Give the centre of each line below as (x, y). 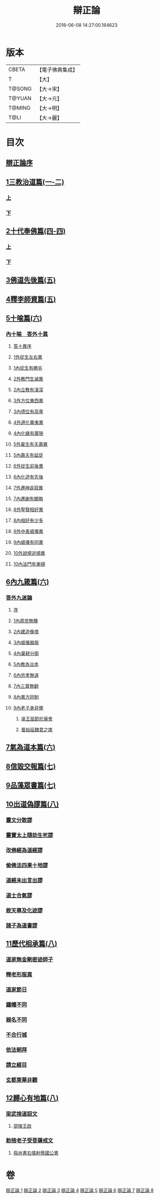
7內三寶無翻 (26, 686)
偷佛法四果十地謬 (27, 865)
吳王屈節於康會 (37, 719)
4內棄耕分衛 (26, 653)
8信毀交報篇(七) (31, 766)
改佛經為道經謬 (24, 850)
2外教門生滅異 (28, 379)
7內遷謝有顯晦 (28, 499)
